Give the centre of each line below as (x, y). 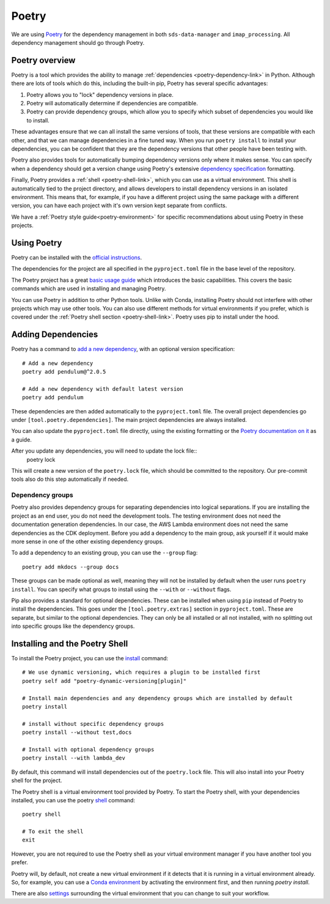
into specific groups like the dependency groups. (73, 626)
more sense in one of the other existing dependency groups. (88, 541)
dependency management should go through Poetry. (78, 42)
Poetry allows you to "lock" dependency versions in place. (100, 94)
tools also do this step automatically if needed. (70, 479)
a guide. (21, 439)
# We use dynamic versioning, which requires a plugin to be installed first (141, 672)
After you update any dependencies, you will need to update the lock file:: (104, 451)
